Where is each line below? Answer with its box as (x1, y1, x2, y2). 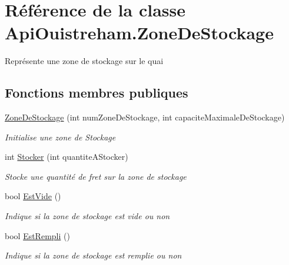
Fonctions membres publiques (5, 83, 188, 102)
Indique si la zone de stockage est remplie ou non (5, 249, 182, 261)
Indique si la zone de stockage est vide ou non (5, 210, 170, 222)
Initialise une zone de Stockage (5, 130, 116, 143)
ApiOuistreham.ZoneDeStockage (5, 21, 274, 45)
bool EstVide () (5, 190, 61, 202)
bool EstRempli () (5, 229, 70, 241)
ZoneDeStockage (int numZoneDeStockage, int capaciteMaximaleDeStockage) (5, 111, 285, 123)
